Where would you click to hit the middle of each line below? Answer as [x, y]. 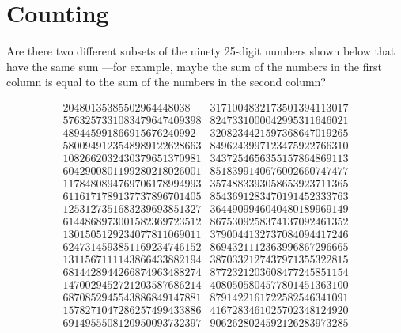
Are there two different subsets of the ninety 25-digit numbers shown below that [201, 51]
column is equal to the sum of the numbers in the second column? [166, 82]
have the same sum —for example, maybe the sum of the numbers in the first [194, 66]
